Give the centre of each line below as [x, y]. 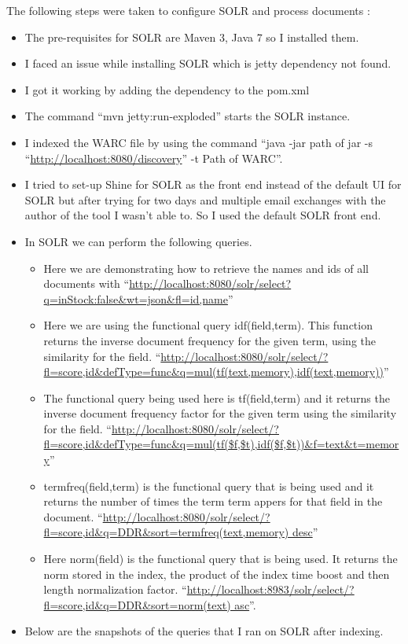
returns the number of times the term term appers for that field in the [213, 501]
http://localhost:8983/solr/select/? [270, 589]
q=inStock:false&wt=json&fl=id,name [136, 298]
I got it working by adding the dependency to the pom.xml [167, 89]
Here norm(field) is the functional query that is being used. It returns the [221, 559]
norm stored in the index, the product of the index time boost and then [217, 574]
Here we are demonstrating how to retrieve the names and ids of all [206, 268]
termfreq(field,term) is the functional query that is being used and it [209, 486]
